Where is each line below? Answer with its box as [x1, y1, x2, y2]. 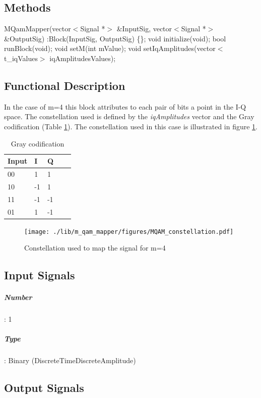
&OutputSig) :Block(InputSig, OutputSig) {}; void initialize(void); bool [4, 33, 226, 43]
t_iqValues [4, 53, 38, 63]
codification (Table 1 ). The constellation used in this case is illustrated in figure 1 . [4, 121, 258, 131]
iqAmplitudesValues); [49, 53, 116, 63]
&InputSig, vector [116, 23, 172, 34]
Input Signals [4, 267, 75, 283]
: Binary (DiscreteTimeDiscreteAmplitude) [4, 355, 136, 366]
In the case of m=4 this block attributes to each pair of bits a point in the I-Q [4, 101, 246, 112]
